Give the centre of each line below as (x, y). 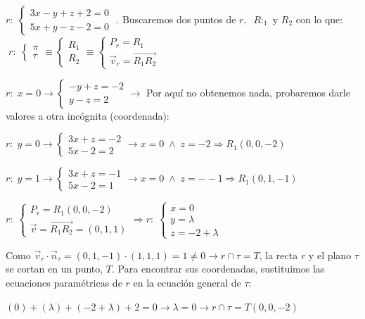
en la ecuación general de (187, 283)
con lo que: (319, 19)
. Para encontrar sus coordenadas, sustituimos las (218, 269)
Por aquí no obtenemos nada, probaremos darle (248, 92)
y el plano (330, 255)
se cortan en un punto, (55, 269)
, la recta (278, 255)
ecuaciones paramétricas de (64, 283)
